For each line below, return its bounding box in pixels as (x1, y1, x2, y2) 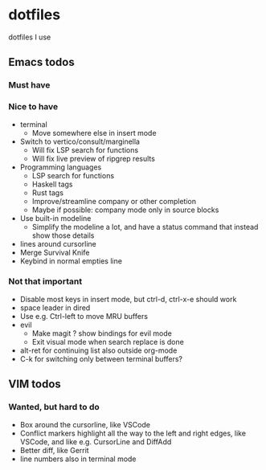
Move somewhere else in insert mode (31, 128, 157, 137)
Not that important (8, 276, 83, 287)
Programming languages (19, 162, 102, 172)
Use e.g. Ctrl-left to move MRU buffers (19, 311, 149, 321)
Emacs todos (8, 55, 75, 69)
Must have (8, 80, 51, 91)
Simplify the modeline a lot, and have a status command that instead (31, 222, 259, 231)
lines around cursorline (19, 239, 96, 248)
